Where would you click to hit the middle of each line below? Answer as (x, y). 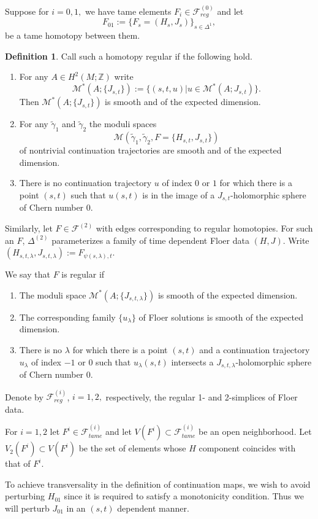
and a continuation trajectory (255, 349)
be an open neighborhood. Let (255, 431)
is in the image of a (179, 194)
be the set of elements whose (132, 448)
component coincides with (247, 448)
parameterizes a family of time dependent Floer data (150, 240)
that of (18, 463)
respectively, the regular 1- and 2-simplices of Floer (202, 396)
